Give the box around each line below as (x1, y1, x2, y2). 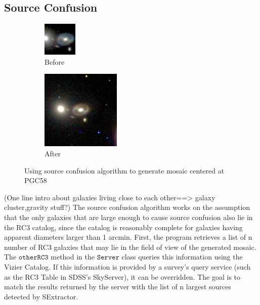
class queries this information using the (121, 251, 243, 262)
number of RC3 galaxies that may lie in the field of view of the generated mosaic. (4, 241, 256, 252)
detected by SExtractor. (4, 291, 78, 301)
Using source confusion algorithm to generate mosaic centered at (24, 165, 225, 176)
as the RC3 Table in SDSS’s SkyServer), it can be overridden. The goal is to (4, 271, 241, 282)
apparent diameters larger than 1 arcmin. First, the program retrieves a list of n (4, 232, 252, 242)
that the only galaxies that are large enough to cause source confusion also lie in (4, 211, 253, 222)
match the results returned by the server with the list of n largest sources (4, 281, 231, 292)
